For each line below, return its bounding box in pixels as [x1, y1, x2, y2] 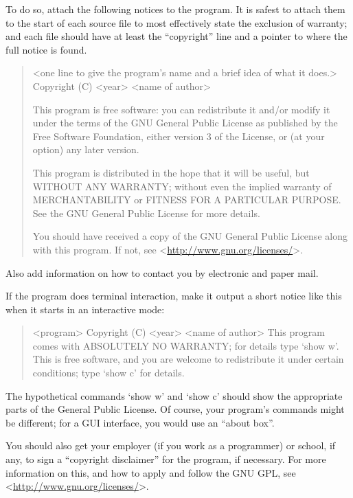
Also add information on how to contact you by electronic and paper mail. [5, 265, 319, 280]
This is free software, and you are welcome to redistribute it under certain [32, 352, 344, 366]
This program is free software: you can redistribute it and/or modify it [32, 102, 330, 116]
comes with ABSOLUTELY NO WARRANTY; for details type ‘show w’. [32, 338, 339, 352]
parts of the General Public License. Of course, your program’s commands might [5, 402, 345, 416]
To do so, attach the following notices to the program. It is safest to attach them [5, 2, 345, 16]
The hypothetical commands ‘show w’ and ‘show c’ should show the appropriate [5, 388, 343, 403]
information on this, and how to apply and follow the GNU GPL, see [5, 465, 296, 479]
